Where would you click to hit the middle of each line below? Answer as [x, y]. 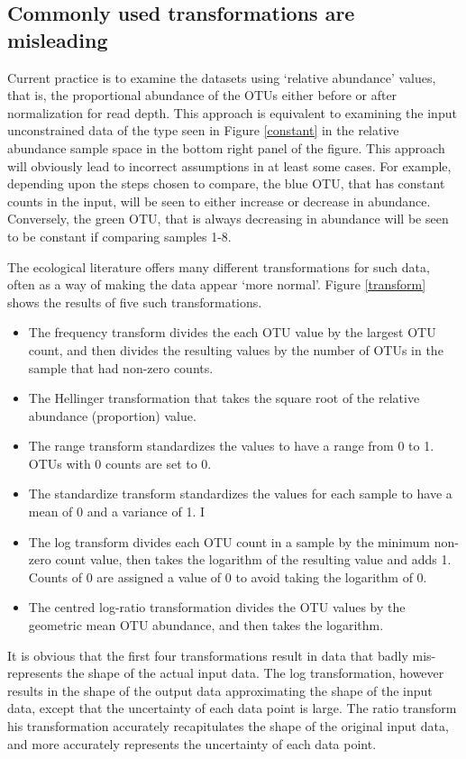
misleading [58, 39]
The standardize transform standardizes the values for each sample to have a [240, 494]
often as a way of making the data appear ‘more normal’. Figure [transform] [217, 284]
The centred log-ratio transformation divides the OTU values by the [217, 607]
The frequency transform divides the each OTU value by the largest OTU [232, 332]
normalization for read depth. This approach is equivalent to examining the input [232, 112]
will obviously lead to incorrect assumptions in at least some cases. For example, [229, 165]
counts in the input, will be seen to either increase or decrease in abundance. [219, 201]
